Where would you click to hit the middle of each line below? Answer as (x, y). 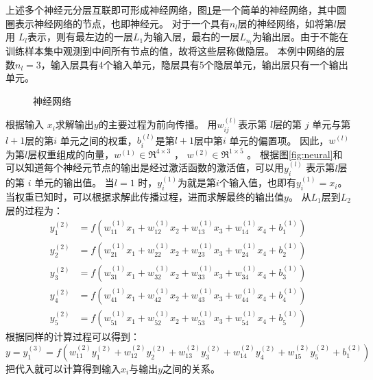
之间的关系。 (192, 368)
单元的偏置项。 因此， (279, 140)
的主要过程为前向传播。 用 (158, 124)
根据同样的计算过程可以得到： (73, 337)
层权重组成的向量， (71, 154)
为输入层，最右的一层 (192, 37)
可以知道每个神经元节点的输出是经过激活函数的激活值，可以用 (145, 167)
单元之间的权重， (98, 140)
